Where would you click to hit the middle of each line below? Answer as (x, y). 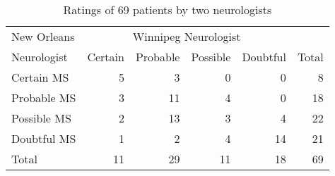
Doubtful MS (44, 138)
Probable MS (44, 98)
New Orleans (43, 36)
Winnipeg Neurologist (187, 36)
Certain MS (40, 77)
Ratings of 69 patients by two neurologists (167, 10)
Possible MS (41, 118)
